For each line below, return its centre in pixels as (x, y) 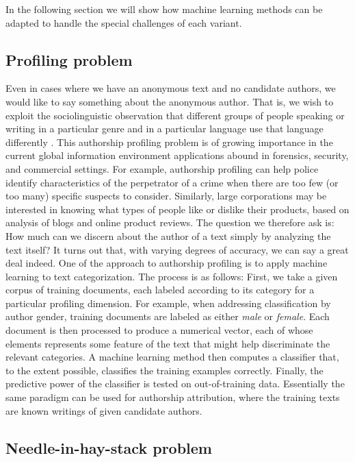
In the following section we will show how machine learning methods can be (164, 9)
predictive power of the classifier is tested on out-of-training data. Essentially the (175, 384)
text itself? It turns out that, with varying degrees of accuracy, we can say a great (177, 249)
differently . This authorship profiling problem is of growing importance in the (169, 142)
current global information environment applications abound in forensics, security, (177, 155)
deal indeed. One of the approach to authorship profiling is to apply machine (167, 263)
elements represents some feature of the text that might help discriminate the (168, 343)
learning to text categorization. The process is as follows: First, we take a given (172, 276)
